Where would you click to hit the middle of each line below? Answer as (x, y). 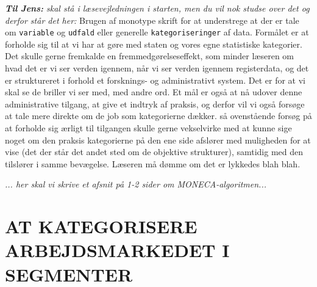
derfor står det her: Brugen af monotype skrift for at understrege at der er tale (152, 20)
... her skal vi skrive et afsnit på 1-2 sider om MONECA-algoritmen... (136, 184)
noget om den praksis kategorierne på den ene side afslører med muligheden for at (158, 140)
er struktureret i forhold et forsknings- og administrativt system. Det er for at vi (155, 80)
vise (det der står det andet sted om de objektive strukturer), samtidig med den (154, 152)
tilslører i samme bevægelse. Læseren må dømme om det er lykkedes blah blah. (153, 163)
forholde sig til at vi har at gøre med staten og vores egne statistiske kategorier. (154, 44)
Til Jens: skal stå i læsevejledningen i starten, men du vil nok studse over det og (157, 8)
